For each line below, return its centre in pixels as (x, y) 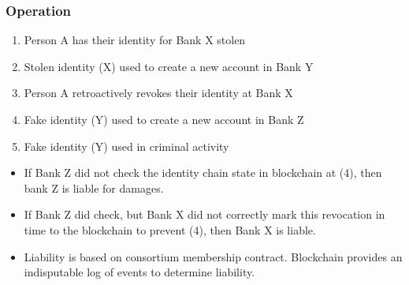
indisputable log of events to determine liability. (139, 272)
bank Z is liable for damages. (94, 187)
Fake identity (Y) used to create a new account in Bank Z (164, 119)
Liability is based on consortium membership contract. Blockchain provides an (213, 256)
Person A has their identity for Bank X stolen (135, 40)
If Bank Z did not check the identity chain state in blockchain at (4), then (203, 172)
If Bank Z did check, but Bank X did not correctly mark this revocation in (204, 214)
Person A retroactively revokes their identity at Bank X (158, 93)
